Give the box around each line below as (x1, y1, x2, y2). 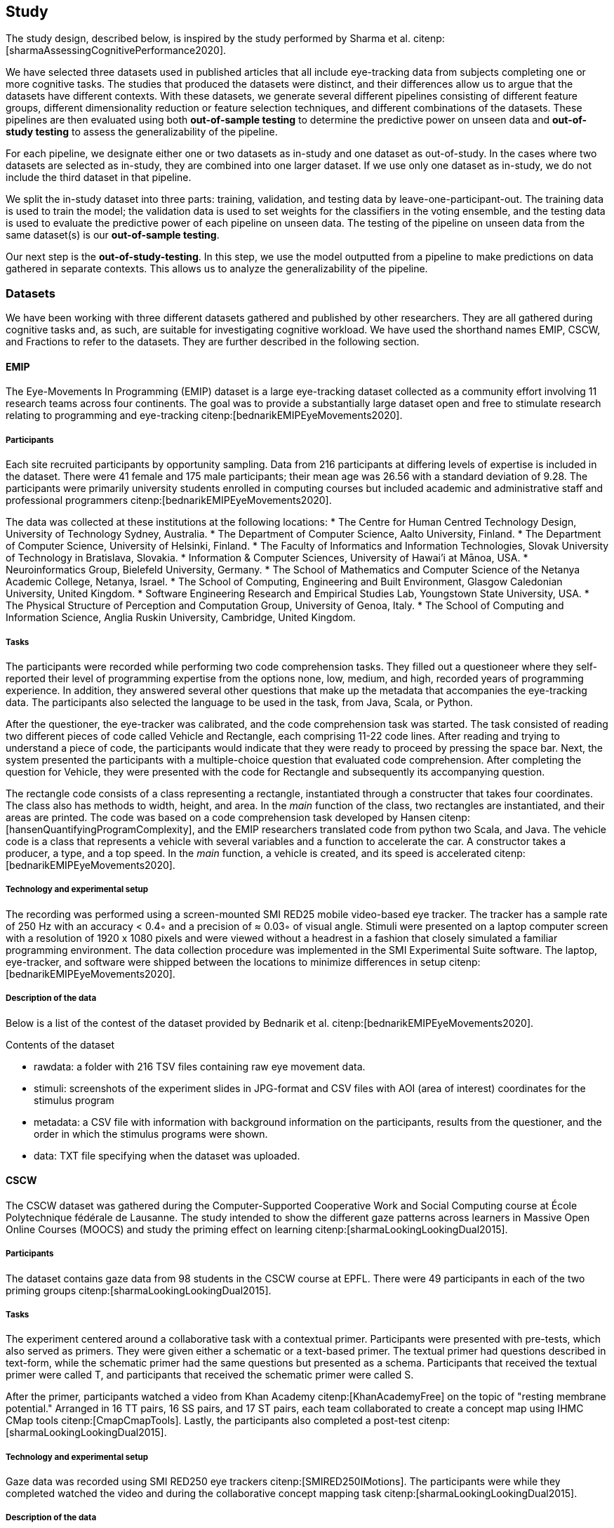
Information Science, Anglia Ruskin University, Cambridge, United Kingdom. (6, 611, 356, 624)
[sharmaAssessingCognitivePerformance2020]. (6, 44, 227, 57)
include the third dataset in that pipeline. (6, 171, 192, 184)
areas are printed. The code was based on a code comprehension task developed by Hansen (6, 811, 436, 823)
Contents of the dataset (6, 1038, 115, 1051)
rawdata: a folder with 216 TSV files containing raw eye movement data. (34, 1060, 366, 1072)
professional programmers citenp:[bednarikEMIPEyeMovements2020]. (6, 494, 332, 507)
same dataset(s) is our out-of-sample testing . (6, 229, 220, 241)
